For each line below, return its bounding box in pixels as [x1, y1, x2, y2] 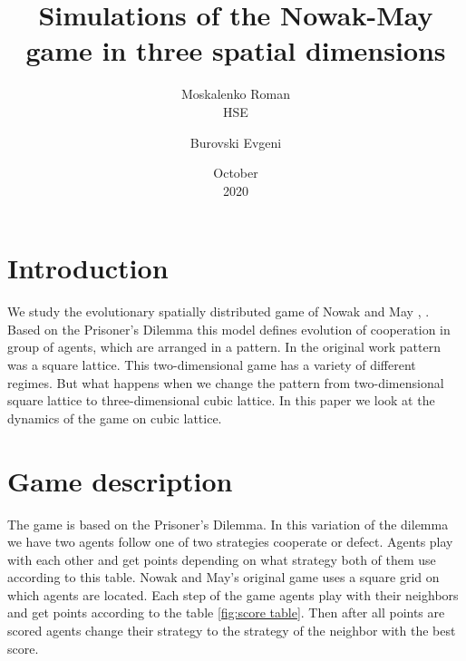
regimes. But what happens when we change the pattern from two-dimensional [7, 373, 444, 392]
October [213, 163, 258, 182]
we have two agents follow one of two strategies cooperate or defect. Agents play [7, 532, 453, 551]
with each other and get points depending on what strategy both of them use [7, 549, 436, 569]
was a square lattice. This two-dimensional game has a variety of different [7, 355, 416, 374]
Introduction [7, 249, 169, 287]
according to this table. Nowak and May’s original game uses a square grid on [7, 568, 440, 587]
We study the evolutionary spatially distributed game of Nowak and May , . [7, 302, 430, 321]
